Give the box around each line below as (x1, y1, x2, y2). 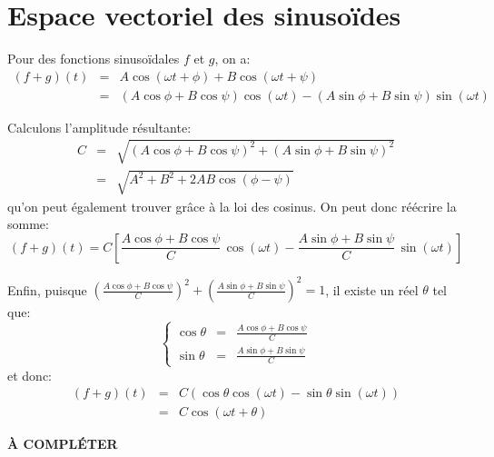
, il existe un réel (325, 280, 419, 299)
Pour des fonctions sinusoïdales (7, 49, 180, 68)
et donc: (7, 365, 52, 384)
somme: (7, 214, 49, 233)
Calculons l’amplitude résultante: (7, 117, 192, 136)
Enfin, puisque (7, 280, 87, 299)
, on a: (214, 49, 251, 68)
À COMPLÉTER (7, 434, 118, 453)
